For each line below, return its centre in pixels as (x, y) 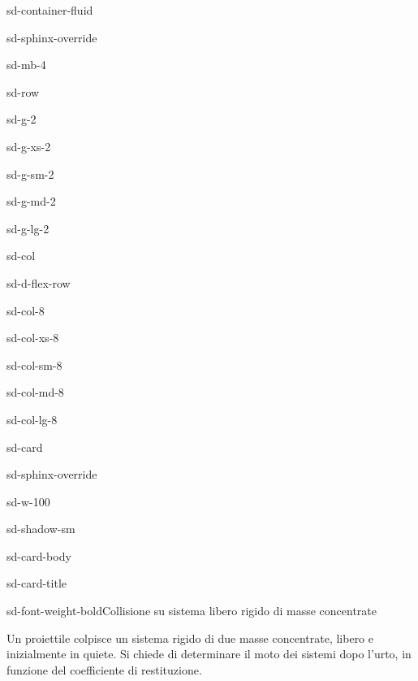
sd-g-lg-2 (28, 228)
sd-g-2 (22, 119)
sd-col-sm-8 (34, 364)
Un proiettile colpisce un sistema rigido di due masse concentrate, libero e (190, 638)
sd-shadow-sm (41, 529)
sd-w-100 (28, 501)
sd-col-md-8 (35, 392)
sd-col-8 (26, 310)
